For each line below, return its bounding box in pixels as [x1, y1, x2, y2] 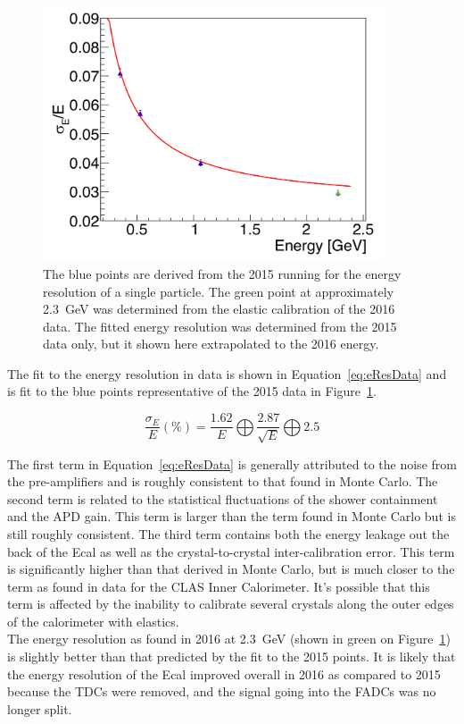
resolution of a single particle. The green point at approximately [43, 282, 394, 300]
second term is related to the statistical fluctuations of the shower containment [7, 489, 438, 508]
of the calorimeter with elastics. [7, 611, 179, 630]
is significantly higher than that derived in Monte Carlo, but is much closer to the [7, 560, 455, 578]
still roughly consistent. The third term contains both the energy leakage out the [7, 524, 450, 543]
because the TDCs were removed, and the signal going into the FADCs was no [7, 682, 436, 701]
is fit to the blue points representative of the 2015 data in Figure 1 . [7, 382, 377, 400]
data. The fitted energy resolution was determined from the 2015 [43, 316, 397, 335]
